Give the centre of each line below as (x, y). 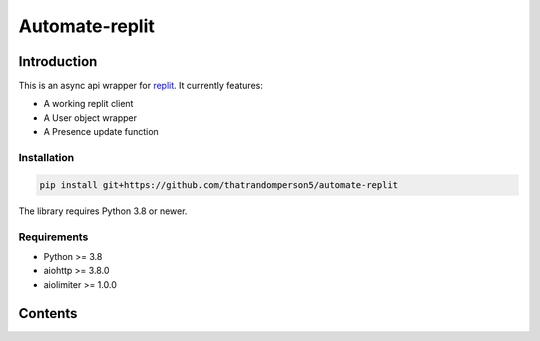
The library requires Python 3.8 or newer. (103, 211)
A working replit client (88, 104)
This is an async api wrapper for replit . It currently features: (141, 86)
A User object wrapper (90, 117)
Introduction (58, 61)
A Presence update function (101, 132)
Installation (46, 157)
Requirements (53, 237)
